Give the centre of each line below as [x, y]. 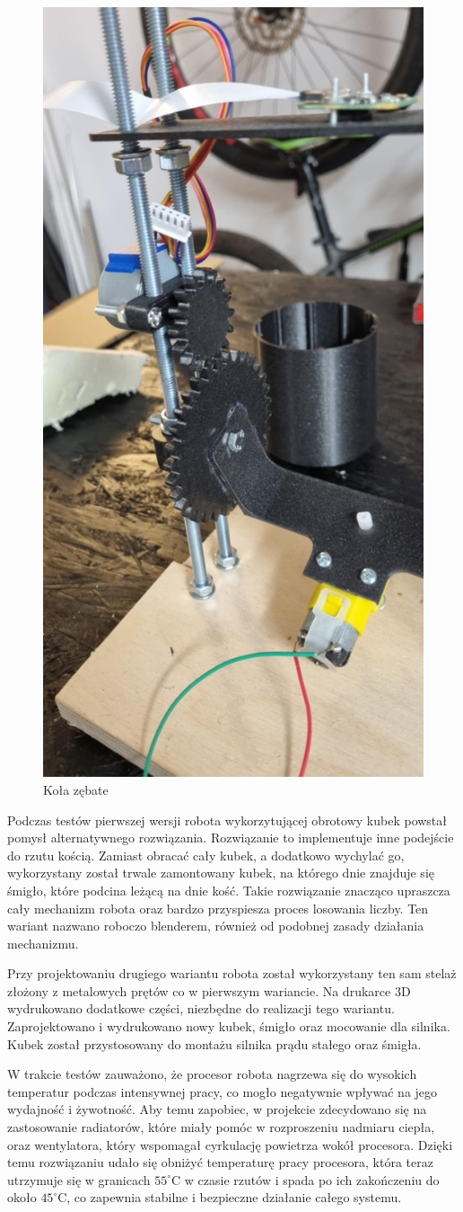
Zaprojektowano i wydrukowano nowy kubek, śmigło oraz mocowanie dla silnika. [229, 1026]
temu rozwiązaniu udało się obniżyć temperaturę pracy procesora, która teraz [220, 1162]
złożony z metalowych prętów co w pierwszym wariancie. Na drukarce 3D [209, 990]
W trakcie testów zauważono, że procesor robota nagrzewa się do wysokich [212, 1074]
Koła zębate [76, 789]
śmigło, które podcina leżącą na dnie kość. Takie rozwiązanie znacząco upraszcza [229, 890]
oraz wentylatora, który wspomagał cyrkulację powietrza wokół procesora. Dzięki [230, 1144]
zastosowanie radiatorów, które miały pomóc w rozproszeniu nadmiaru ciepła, [221, 1127]
